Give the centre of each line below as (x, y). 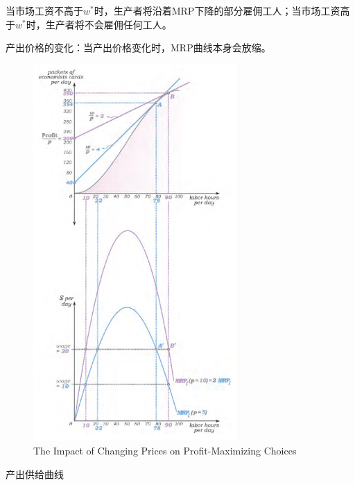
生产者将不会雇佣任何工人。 (109, 24)
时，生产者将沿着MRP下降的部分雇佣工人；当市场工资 (217, 10)
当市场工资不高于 (44, 10)
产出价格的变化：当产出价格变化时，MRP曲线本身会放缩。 (138, 48)
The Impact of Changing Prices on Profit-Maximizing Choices (165, 450)
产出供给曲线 (35, 474)
